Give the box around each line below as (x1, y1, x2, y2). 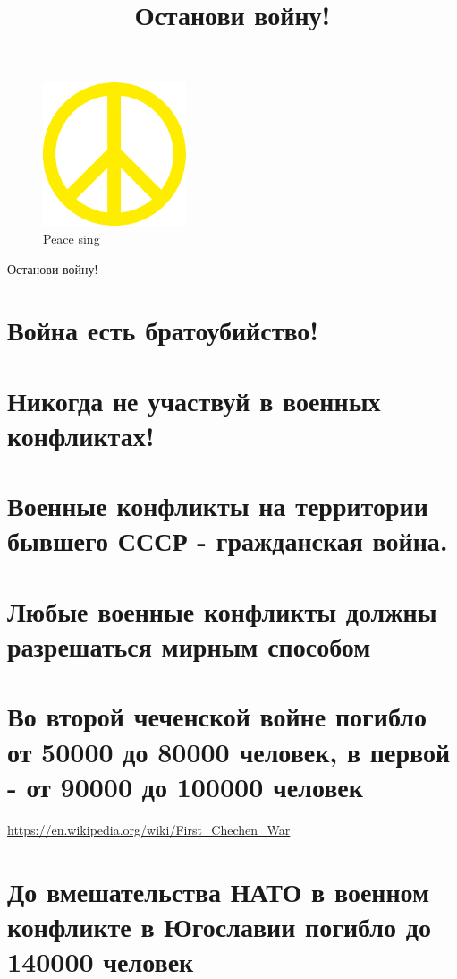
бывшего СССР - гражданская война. (7, 522, 448, 559)
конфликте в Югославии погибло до (7, 907, 431, 944)
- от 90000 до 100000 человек (7, 768, 363, 804)
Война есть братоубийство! (7, 312, 319, 348)
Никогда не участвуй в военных (7, 382, 381, 418)
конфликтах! (7, 417, 155, 453)
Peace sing (43, 228, 100, 247)
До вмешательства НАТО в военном (7, 872, 430, 909)
